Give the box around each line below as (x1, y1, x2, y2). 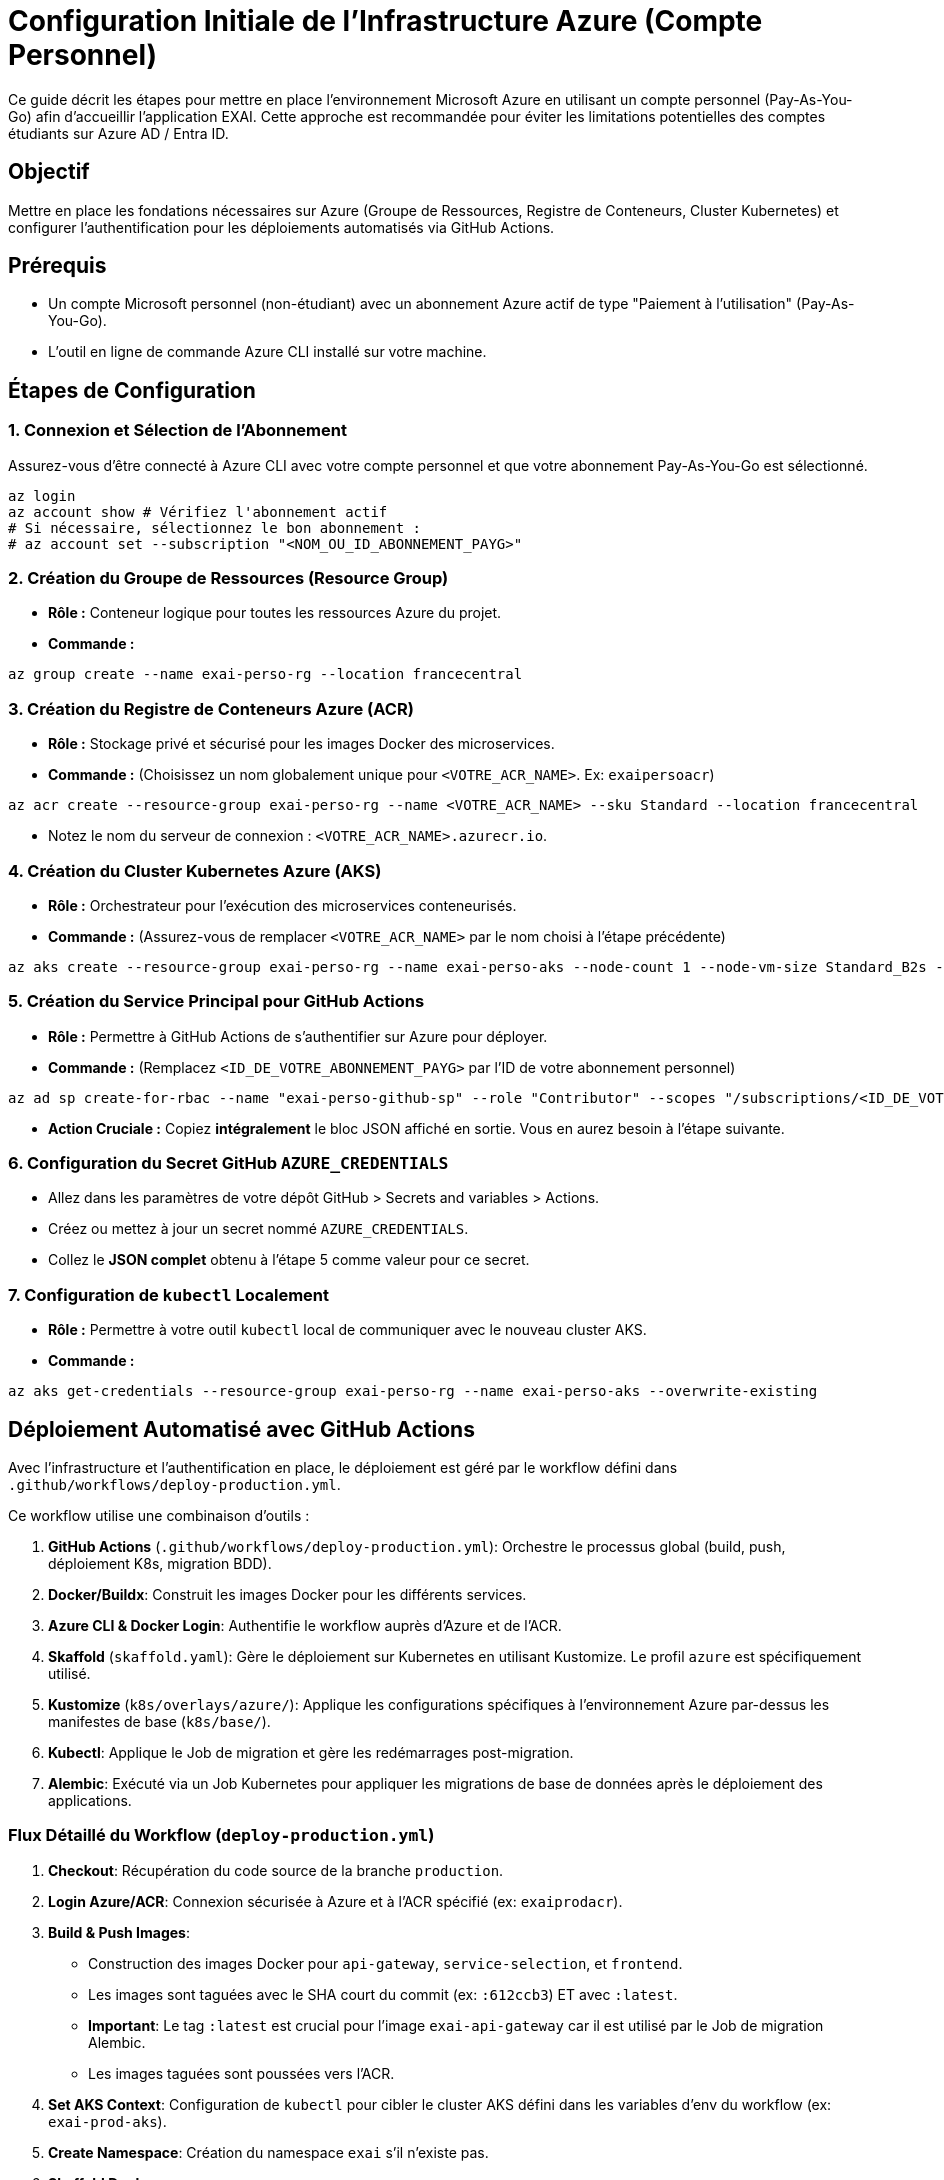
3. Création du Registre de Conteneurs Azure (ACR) (8, 698, 414, 719)
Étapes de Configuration (8, 377, 256, 403)
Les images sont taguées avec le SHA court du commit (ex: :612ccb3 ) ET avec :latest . (88, 1985, 678, 2003)
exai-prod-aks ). (48, 2112, 167, 2130)
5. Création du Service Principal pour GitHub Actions (8, 991, 425, 1012)
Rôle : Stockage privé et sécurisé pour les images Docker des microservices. (48, 735, 555, 753)
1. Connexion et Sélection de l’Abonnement (8, 420, 347, 441)
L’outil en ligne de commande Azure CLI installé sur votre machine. (48, 343, 487, 361)
